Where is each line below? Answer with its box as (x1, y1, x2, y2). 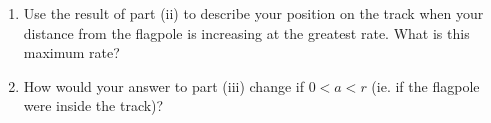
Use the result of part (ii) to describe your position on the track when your (23, 3, 484, 23)
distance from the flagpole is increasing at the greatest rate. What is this (23, 22, 470, 43)
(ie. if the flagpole (371, 75, 480, 96)
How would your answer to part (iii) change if (23, 75, 304, 96)
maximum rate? (23, 42, 120, 63)
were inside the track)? (23, 95, 164, 116)
